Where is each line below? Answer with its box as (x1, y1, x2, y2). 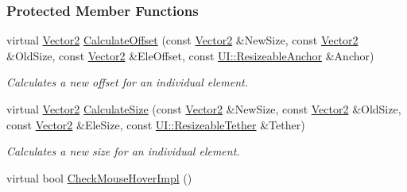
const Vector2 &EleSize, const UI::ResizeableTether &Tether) (6, 116, 305, 132)
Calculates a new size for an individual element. (6, 143, 240, 159)
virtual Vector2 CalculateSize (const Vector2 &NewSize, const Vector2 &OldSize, (6, 101, 401, 117)
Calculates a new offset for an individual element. (6, 74, 248, 90)
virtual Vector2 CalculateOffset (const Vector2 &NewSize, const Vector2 (6, 32, 359, 48)
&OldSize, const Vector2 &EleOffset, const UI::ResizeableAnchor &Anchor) (6, 47, 374, 63)
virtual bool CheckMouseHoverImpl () (6, 169, 192, 186)
